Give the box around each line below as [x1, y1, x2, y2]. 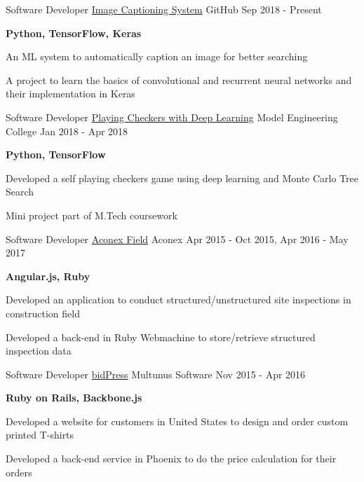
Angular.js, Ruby [6, 268, 90, 283]
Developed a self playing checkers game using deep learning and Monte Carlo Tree [6, 170, 358, 185]
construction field [6, 305, 80, 320]
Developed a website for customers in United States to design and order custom [6, 413, 349, 428]
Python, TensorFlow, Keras [6, 25, 142, 40]
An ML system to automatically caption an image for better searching [6, 49, 308, 64]
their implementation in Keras [6, 86, 135, 101]
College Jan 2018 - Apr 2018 [6, 123, 128, 138]
